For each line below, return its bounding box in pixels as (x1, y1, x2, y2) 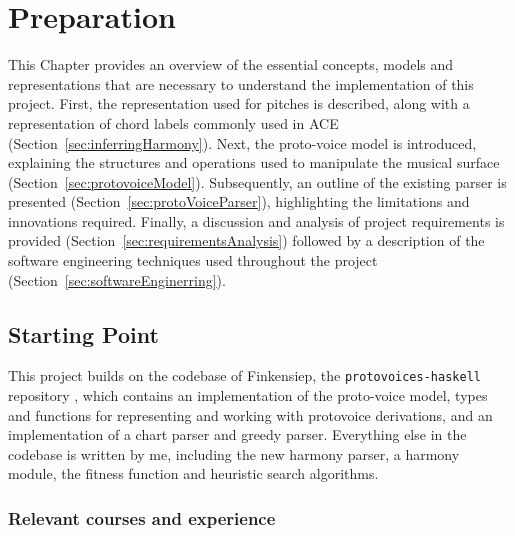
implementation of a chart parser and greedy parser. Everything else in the (8, 424, 467, 445)
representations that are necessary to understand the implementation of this (8, 73, 474, 94)
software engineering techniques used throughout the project (8, 250, 378, 271)
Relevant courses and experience (8, 506, 276, 530)
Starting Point (8, 318, 159, 349)
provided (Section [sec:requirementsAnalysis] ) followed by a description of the (8, 230, 485, 251)
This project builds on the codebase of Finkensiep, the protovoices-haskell (8, 365, 481, 386)
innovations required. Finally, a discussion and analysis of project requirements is (8, 210, 505, 231)
